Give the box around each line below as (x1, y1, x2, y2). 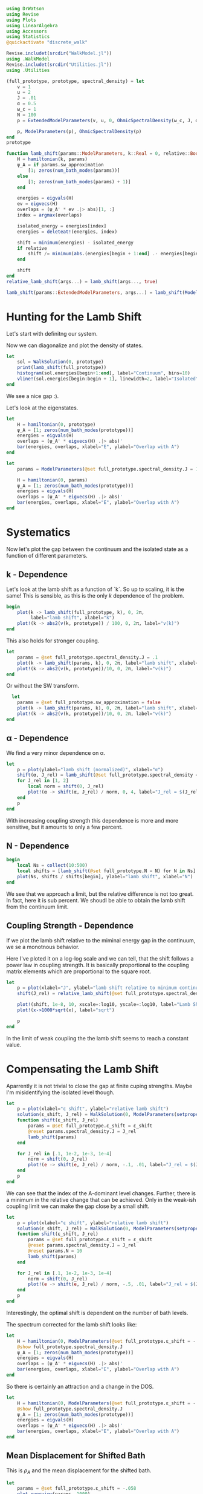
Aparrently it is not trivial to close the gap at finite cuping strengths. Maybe (6, 1082, 193, 1089)
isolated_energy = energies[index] (17, 223, 107, 229)
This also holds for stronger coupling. (6, 637, 100, 644)
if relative (17, 245, 47, 251)
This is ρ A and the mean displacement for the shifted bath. (6, 1467, 152, 1475)
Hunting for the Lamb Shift (6, 310, 142, 324)
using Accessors (6, 28, 47, 34)
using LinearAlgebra (6, 22, 59, 28)
